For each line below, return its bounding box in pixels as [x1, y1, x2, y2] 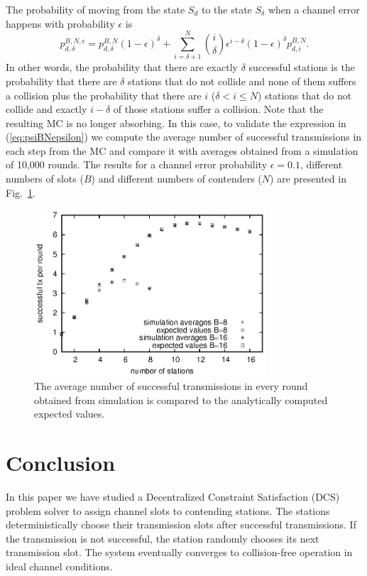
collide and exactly [6, 102, 87, 116]
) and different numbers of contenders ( [91, 171, 262, 186]
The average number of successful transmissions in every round [34, 379, 308, 393]
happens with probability [6, 16, 115, 31]
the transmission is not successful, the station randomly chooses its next [6, 531, 319, 545]
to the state [201, 2, 252, 16]
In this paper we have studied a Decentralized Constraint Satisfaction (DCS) [6, 489, 340, 504]
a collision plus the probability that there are [6, 87, 202, 102]
